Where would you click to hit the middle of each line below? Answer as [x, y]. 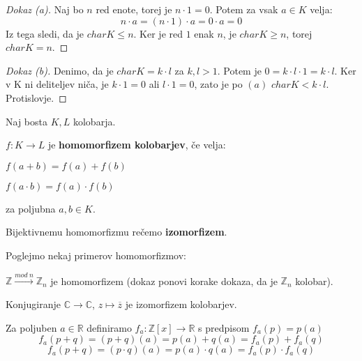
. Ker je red [158, 33]
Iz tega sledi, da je [45, 33]
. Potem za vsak [244, 9]
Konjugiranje [33, 304]
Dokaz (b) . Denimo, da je [60, 70]
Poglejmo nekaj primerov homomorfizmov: [96, 255]
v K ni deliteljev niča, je [57, 84]
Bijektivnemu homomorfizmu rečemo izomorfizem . [116, 232]
